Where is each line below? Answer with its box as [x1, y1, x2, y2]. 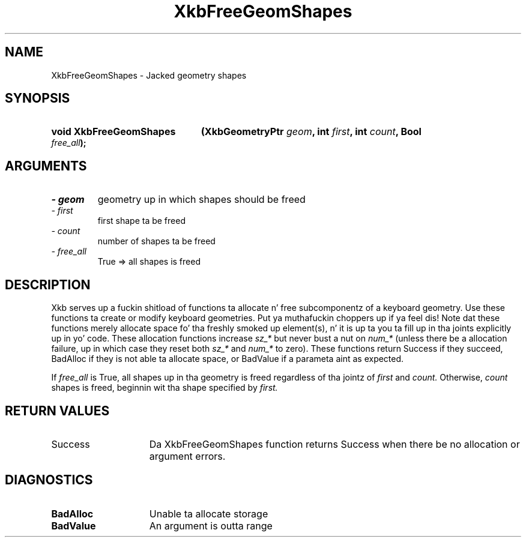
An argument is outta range [149, 519, 273, 532]
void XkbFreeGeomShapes [51, 125, 176, 138]
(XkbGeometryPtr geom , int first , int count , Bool [201, 125, 422, 138]
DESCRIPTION [5, 277, 91, 292]
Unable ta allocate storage [149, 507, 268, 520]
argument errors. [149, 450, 226, 462]
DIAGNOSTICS [5, 472, 93, 488]
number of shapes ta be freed [97, 236, 216, 247]
